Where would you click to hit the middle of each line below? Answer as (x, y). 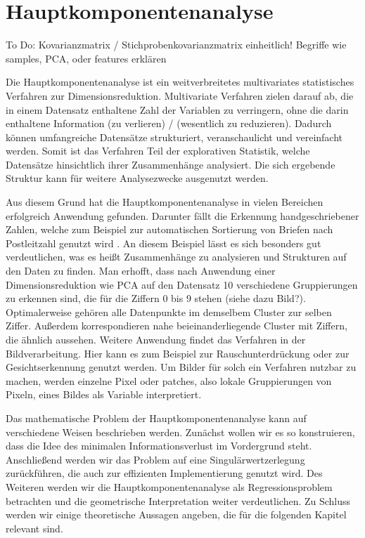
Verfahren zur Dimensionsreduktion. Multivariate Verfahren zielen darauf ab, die (180, 95)
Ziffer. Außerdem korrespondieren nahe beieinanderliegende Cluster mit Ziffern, (177, 326)
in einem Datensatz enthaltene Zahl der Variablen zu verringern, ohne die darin (177, 109)
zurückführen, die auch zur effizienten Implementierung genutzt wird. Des (164, 473)
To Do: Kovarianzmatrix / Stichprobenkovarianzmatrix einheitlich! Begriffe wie (176, 45)
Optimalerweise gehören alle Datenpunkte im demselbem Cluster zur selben (169, 311)
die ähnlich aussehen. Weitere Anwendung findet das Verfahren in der (156, 339)
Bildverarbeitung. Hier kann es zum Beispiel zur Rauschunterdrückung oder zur (178, 353)
